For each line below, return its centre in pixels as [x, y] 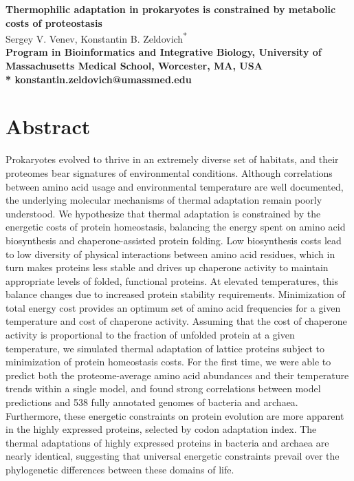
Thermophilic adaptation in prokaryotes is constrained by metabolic [171, 9]
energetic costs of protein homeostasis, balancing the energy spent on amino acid [176, 227]
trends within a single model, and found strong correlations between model [163, 388]
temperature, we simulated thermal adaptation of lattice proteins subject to [165, 348]
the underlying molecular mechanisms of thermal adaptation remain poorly [164, 200]
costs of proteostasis [54, 22]
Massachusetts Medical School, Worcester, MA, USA [134, 66]
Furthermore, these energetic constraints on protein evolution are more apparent [175, 415]
